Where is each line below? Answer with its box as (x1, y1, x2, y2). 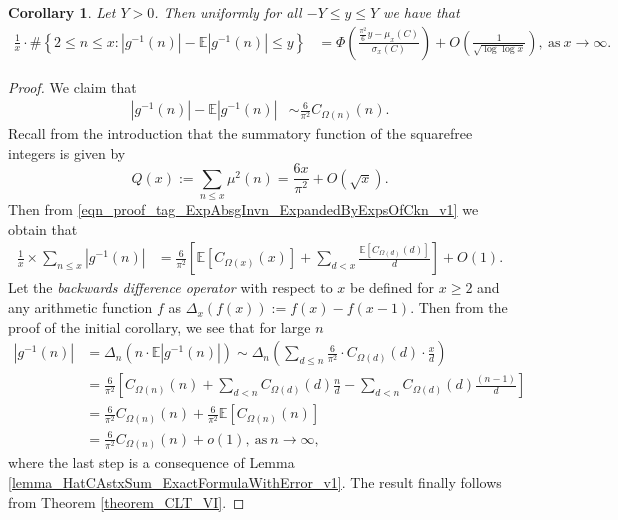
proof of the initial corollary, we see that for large (8, 316, 311, 337)
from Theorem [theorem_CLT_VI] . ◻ (8, 491, 245, 512)
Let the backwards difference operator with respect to (8, 277, 333, 298)
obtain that (8, 218, 78, 239)
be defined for (350, 277, 435, 298)
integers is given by (8, 142, 126, 163)
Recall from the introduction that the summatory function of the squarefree (8, 123, 473, 144)
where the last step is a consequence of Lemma (8, 452, 295, 473)
